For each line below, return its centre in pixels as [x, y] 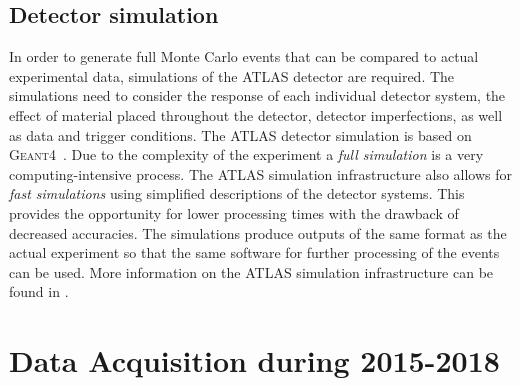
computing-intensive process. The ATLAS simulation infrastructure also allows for [260, 173]
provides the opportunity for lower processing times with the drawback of [234, 212]
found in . [39, 291]
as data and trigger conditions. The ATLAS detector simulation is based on [240, 134]
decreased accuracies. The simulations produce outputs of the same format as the [258, 232]
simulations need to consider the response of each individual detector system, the [257, 95]
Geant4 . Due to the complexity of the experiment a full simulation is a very [246, 154]
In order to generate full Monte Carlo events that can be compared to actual [244, 56]
